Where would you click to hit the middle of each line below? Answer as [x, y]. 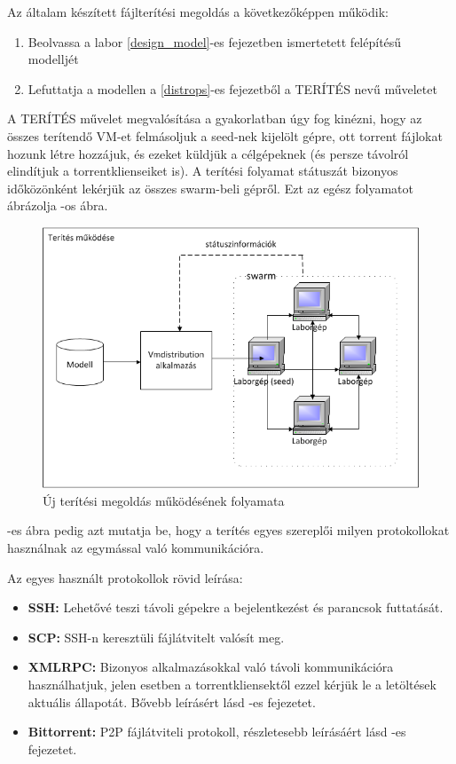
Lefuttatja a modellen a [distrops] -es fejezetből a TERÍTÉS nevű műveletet [232, 88]
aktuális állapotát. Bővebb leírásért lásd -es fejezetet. [172, 701]
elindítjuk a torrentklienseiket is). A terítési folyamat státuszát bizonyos [203, 171]
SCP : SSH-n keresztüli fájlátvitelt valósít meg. [156, 637]
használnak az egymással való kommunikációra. [136, 548]
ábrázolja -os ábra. [58, 205]
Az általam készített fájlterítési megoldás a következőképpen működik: [198, 12]
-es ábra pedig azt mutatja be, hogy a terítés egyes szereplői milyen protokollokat [228, 530]
